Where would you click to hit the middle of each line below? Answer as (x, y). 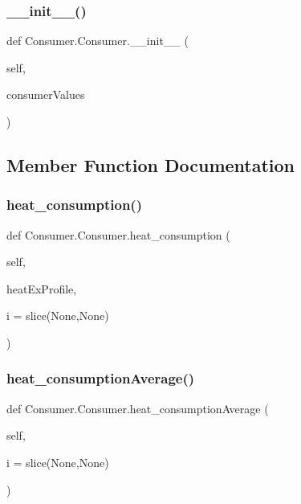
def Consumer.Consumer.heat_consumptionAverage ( (138, 408)
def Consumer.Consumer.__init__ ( (98, 41)
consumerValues (46, 94)
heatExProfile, (42, 288)
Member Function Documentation (151, 164)
